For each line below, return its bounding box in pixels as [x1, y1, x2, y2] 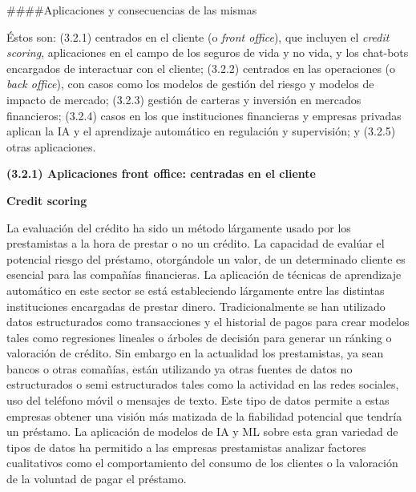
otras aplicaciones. [6, 138, 96, 155]
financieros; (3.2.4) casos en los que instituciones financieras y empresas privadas [6, 107, 402, 123]
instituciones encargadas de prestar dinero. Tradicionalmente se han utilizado [6, 297, 386, 314]
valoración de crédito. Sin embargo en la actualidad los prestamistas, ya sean [6, 345, 384, 361]
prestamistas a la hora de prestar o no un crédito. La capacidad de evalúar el [6, 235, 385, 252]
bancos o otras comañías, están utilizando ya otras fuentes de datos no [6, 360, 353, 377]
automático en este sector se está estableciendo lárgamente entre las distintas [6, 281, 385, 298]
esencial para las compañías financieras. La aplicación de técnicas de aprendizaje [6, 266, 402, 283]
